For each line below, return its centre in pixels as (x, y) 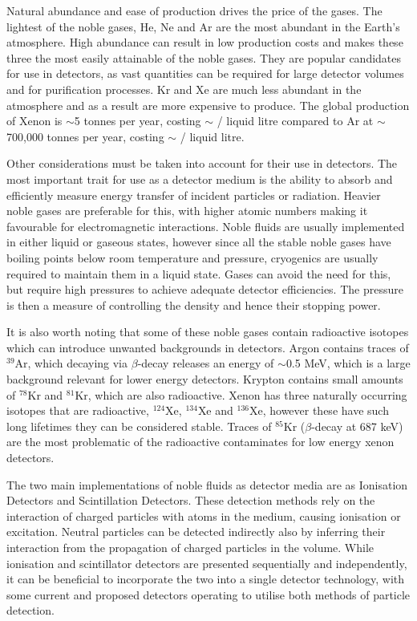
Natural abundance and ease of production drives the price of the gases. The (194, 10)
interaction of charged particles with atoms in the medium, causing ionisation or (204, 515)
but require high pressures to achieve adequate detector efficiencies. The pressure (205, 289)
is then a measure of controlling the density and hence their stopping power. (194, 304)
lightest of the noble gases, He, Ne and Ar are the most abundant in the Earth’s (203, 26)
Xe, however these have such (319, 410)
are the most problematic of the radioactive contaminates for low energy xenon (200, 442)
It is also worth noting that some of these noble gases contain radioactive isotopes (208, 332)
